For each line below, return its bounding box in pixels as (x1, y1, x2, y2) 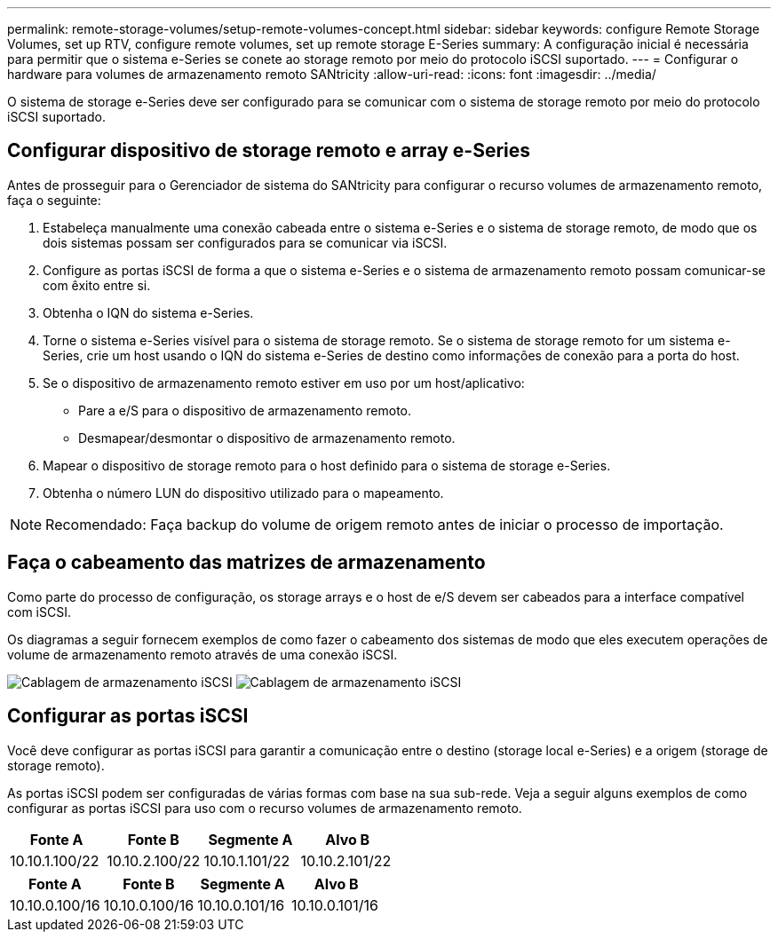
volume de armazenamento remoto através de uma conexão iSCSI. (7, 646, 398, 662)
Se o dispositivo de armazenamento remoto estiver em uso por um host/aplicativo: (43, 375, 525, 391)
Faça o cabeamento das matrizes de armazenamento (7, 551, 486, 574)
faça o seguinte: (7, 192, 101, 208)
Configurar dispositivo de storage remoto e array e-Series (7, 139, 531, 162)
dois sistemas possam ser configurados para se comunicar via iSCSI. (43, 234, 448, 250)
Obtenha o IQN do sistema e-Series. (43, 304, 254, 320)
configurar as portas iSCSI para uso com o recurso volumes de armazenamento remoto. (7, 800, 522, 816)
